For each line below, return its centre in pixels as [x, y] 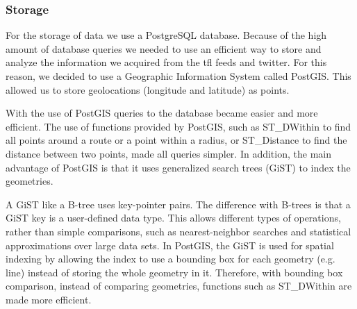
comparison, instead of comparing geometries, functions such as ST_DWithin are [179, 286]
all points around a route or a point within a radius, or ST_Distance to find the [176, 140]
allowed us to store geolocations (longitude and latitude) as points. [148, 89]
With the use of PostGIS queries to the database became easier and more [162, 113]
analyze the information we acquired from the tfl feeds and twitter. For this [166, 62]
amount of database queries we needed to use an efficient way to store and [164, 48]
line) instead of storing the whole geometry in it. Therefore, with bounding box [174, 272]
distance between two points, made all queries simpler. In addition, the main [168, 153]
